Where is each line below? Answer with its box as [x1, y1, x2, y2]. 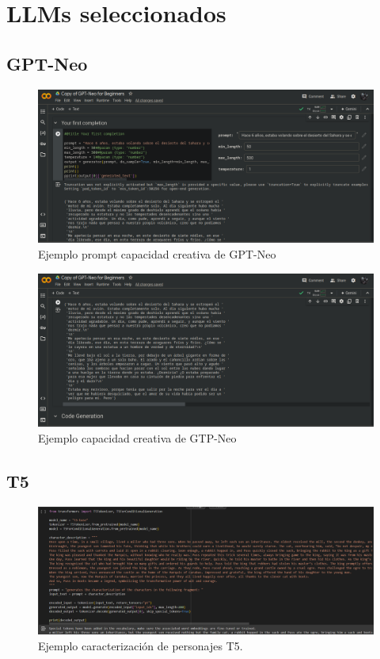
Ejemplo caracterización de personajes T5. [38, 637, 243, 653]
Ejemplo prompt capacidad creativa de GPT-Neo [38, 245, 276, 262]
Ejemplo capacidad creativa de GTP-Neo [38, 429, 237, 446]
